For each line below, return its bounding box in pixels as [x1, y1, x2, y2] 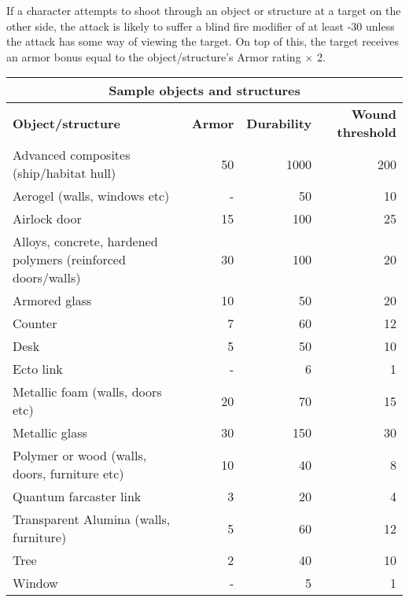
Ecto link [13, 360, 63, 379]
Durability [246, 113, 312, 132]
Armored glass [13, 291, 92, 310]
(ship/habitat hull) [13, 164, 116, 183]
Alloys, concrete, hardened [13, 232, 158, 251]
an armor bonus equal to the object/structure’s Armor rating [6, 48, 301, 65]
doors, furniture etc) [13, 464, 124, 483]
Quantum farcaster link [13, 487, 142, 506]
